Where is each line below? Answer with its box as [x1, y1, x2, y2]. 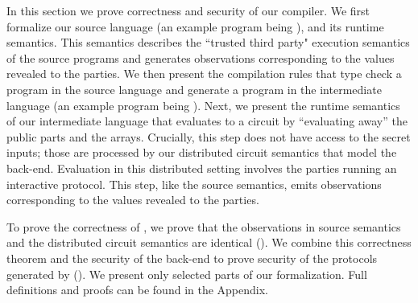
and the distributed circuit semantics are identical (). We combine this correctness [6, 234, 412, 251]
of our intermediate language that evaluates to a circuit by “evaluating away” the [6, 113, 408, 129]
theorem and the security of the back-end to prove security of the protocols [6, 249, 378, 266]
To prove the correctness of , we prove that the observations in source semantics [6, 218, 401, 235]
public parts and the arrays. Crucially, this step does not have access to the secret [6, 128, 411, 145]
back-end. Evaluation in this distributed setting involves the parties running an [6, 159, 397, 176]
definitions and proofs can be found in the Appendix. [6, 281, 268, 298]
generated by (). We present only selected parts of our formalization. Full [6, 265, 367, 282]
